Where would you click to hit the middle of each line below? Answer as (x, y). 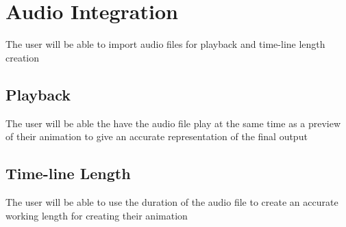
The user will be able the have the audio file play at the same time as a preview (173, 123)
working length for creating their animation (97, 215)
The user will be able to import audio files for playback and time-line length (165, 44)
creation (23, 57)
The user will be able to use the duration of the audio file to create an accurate (172, 201)
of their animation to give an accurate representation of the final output (157, 136)
